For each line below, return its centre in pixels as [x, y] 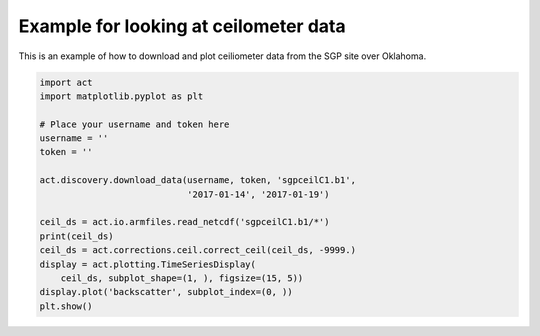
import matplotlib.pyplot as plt [121, 96]
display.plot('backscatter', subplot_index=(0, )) [166, 292]
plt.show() [66, 306]
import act [66, 82]
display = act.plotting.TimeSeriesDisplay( [148, 264]
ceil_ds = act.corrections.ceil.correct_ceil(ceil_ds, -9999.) [198, 250]
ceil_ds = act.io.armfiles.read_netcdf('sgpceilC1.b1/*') [184, 222]
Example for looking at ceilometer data [182, 26]
